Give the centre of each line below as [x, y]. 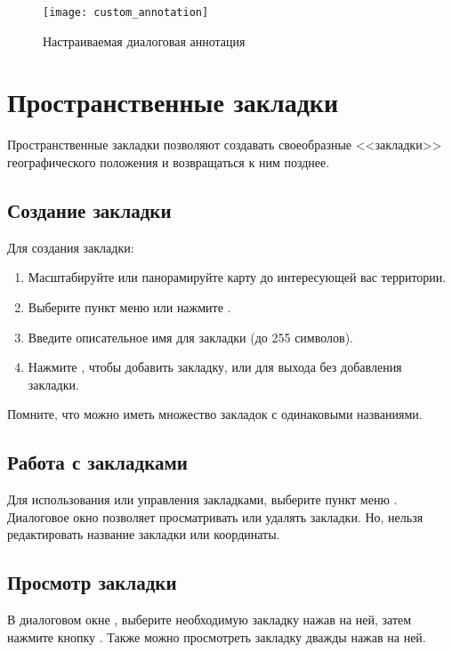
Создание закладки [89, 209]
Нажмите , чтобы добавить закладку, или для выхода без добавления [215, 367]
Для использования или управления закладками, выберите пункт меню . [202, 499]
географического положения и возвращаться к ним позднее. [169, 161]
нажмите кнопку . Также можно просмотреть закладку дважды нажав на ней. [217, 636]
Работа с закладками [97, 462]
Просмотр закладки [92, 582]
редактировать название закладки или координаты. [144, 534]
